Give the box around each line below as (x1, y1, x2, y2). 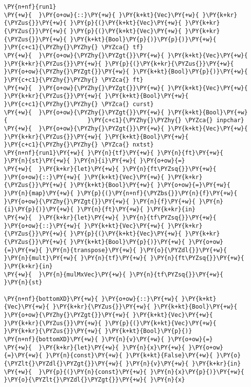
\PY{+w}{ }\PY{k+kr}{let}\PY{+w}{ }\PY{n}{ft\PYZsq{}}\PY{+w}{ (4, 166, 216, 173)
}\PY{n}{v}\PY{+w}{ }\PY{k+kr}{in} (125, 360, 241, 367)
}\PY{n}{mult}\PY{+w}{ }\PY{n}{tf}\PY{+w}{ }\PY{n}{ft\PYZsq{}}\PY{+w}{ (4, 255, 244, 262)
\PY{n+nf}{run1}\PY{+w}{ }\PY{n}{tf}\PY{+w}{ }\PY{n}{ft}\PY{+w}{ (4, 149, 224, 156)
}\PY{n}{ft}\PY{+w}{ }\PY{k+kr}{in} (77, 206, 196, 213)
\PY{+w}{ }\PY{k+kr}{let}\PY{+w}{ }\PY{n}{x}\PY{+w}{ (4, 344, 185, 351)
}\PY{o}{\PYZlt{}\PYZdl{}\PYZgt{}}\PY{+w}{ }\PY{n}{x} (4, 376, 185, 384)
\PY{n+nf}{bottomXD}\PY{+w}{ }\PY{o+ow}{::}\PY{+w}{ (4, 295, 178, 302)
